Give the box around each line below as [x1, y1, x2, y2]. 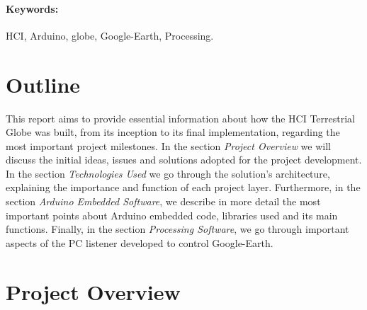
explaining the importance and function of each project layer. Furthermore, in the [6, 180, 361, 195]
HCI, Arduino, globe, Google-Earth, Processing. [6, 28, 214, 42]
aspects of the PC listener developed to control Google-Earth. [6, 235, 273, 250]
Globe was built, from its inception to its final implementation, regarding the [6, 125, 340, 139]
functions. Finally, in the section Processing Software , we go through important [6, 222, 349, 236]
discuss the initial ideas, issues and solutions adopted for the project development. [6, 152, 362, 167]
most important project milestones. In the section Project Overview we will [6, 138, 331, 153]
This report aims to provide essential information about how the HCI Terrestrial [6, 110, 355, 125]
